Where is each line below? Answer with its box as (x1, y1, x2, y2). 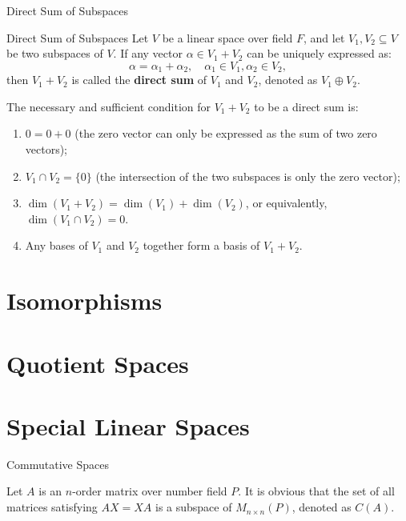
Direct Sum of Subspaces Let (6, 29, 149, 46)
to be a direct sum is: (254, 98, 359, 114)
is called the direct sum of (71, 71, 207, 88)
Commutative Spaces (6, 455, 110, 472)
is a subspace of (155, 499, 232, 515)
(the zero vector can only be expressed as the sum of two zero (74, 125, 377, 142)
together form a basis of (143, 237, 260, 254)
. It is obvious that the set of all (238, 483, 395, 499)
